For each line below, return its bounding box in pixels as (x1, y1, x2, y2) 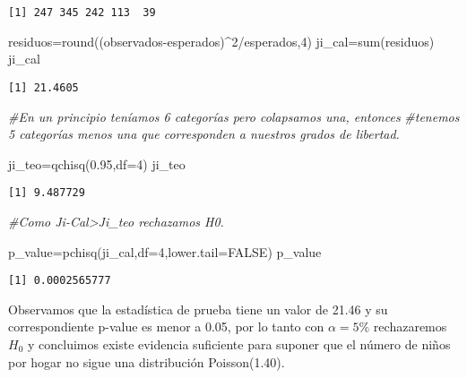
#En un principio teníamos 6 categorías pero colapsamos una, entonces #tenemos (8, 107, 460, 125)
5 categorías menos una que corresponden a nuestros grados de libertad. (8, 125, 400, 143)
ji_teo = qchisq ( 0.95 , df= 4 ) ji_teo (8, 154, 186, 173)
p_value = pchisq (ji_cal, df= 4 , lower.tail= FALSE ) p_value (8, 242, 322, 261)
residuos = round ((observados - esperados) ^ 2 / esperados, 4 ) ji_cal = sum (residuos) (8, 31, 435, 50)
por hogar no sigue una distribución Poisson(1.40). (8, 352, 285, 371)
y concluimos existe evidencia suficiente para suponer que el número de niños (27, 334, 451, 353)
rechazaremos (373, 317, 447, 336)
